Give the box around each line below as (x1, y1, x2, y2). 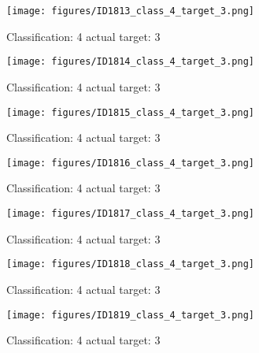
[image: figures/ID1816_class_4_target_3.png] (6, 157, 254, 169)
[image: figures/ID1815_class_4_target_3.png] (6, 106, 254, 118)
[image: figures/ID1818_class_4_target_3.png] (6, 258, 254, 270)
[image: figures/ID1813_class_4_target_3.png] (6, 6, 254, 17)
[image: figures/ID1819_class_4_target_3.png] (6, 309, 254, 321)
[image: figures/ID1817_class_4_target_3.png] (6, 208, 254, 219)
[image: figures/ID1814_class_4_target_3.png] (6, 56, 254, 68)
